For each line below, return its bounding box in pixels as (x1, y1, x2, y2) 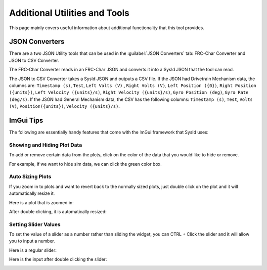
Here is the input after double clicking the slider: (9, 256, 107, 262)
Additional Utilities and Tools (9, 7, 130, 18)
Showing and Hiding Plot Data (9, 141, 82, 148)
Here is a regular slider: (9, 247, 57, 253)
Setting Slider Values (9, 221, 61, 227)
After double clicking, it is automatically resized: (9, 208, 107, 215)
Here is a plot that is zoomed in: (9, 199, 74, 205)
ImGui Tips (9, 116, 44, 125)
